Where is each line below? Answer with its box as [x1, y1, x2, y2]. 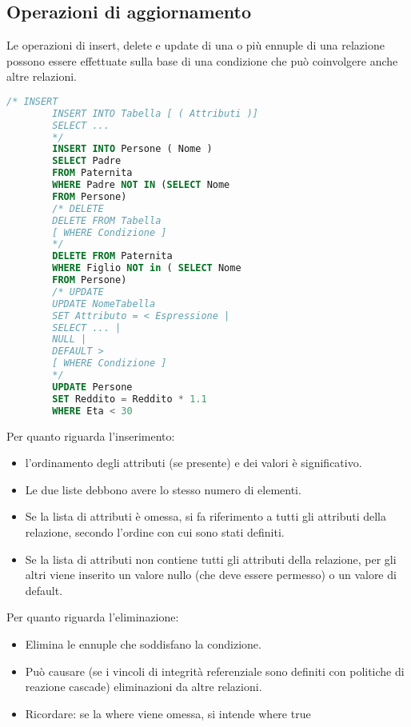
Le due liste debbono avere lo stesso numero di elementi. [25, 481, 301, 497]
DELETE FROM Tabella [52, 214, 162, 226]
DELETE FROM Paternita [52, 250, 173, 262]
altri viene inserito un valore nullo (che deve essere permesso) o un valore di [25, 566, 397, 583]
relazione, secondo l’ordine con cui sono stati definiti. [25, 523, 285, 540]
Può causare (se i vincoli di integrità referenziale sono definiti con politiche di [25, 662, 405, 679]
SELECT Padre [52, 155, 122, 167]
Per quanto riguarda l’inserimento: [6, 427, 175, 444]
